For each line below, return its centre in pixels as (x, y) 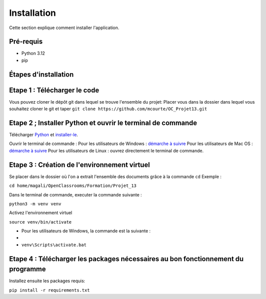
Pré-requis (26, 42)
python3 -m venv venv (35, 204)
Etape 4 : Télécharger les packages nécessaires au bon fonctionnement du (126, 259)
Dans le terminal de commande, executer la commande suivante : (76, 194)
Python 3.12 (33, 53)
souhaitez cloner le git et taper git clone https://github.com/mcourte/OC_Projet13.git (108, 109)
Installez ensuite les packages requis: (47, 281)
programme (28, 269)
